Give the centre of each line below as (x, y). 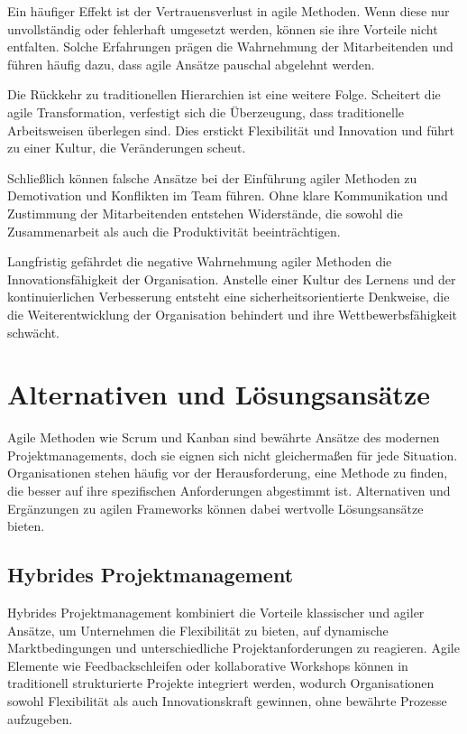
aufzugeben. (40, 718)
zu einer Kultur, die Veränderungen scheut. (127, 148)
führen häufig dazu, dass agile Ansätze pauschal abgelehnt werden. (191, 64)
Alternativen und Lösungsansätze (219, 394)
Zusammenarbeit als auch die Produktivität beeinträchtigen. (174, 231)
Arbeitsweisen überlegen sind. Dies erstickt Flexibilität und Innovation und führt (231, 130)
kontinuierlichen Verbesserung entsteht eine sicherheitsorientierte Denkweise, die (229, 297)
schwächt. (34, 332)
